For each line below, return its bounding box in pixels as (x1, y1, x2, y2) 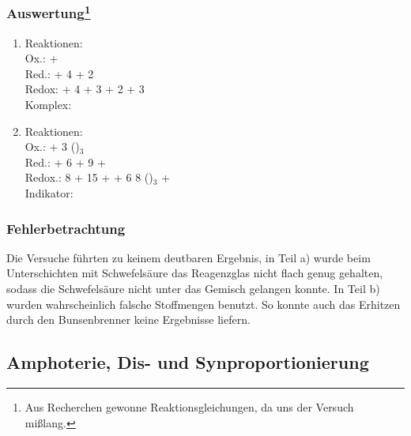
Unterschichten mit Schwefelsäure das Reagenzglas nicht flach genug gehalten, (6, 265, 383, 281)
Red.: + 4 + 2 (25, 65, 94, 81)
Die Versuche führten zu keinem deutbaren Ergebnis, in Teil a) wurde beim (6, 249, 371, 265)
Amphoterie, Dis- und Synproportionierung (6, 350, 369, 374)
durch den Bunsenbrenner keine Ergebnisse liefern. (6, 311, 251, 328)
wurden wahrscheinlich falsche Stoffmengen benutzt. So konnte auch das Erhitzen (6, 295, 401, 312)
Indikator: (25, 185, 74, 201)
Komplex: (25, 96, 72, 113)
